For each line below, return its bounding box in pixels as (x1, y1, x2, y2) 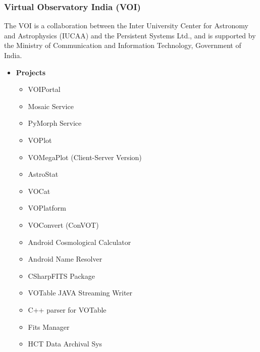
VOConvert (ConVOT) (28, 219, 99, 230)
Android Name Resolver (28, 254, 102, 264)
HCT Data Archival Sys (28, 338, 102, 349)
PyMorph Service (28, 118, 82, 128)
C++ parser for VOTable (28, 304, 107, 315)
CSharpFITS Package (28, 270, 95, 281)
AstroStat (28, 169, 59, 179)
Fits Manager (28, 321, 70, 332)
